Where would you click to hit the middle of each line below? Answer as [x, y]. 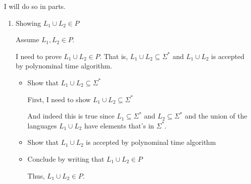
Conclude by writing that [66, 158]
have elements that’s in [119, 125]
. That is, [114, 56]
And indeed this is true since [71, 116]
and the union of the [216, 116]
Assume [27, 39]
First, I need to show [59, 99]
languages [42, 125]
